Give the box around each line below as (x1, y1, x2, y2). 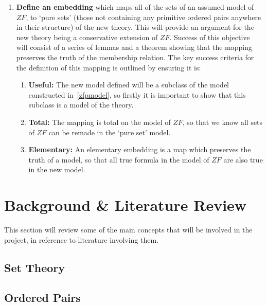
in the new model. (28, 164, 85, 175)
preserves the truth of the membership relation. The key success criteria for (16, 51, 254, 62)
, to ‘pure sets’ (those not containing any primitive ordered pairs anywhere (26, 11, 261, 22)
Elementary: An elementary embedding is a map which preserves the (28, 144, 251, 155)
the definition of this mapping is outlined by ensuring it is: (16, 62, 201, 73)
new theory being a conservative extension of (16, 31, 158, 42)
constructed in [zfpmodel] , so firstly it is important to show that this (28, 89, 246, 100)
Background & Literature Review (4, 194, 247, 215)
